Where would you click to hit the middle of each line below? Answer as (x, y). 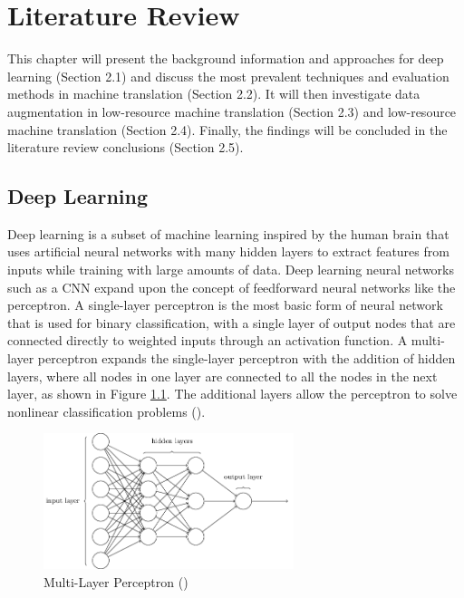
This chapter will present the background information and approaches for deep (226, 58)
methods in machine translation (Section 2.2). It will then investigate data (214, 94)
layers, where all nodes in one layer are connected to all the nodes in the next (222, 376)
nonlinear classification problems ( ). (106, 411)
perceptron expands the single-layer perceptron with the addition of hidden (246, 358)
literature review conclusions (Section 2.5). (126, 147)
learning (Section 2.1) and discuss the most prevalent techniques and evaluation (228, 76)
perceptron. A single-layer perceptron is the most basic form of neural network (225, 305)
